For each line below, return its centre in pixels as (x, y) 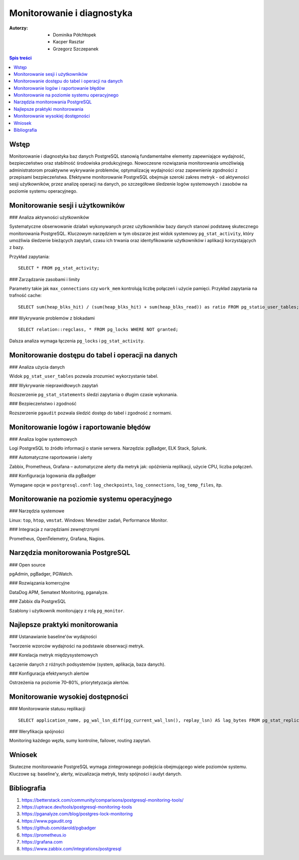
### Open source (27, 565)
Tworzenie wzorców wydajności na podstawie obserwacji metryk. (77, 646)
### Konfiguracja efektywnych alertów (49, 673)
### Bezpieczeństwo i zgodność (43, 404)
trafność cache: (25, 295)
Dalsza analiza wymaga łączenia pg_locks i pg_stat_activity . (77, 341)
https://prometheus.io (44, 835)
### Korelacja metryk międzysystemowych (54, 655)
